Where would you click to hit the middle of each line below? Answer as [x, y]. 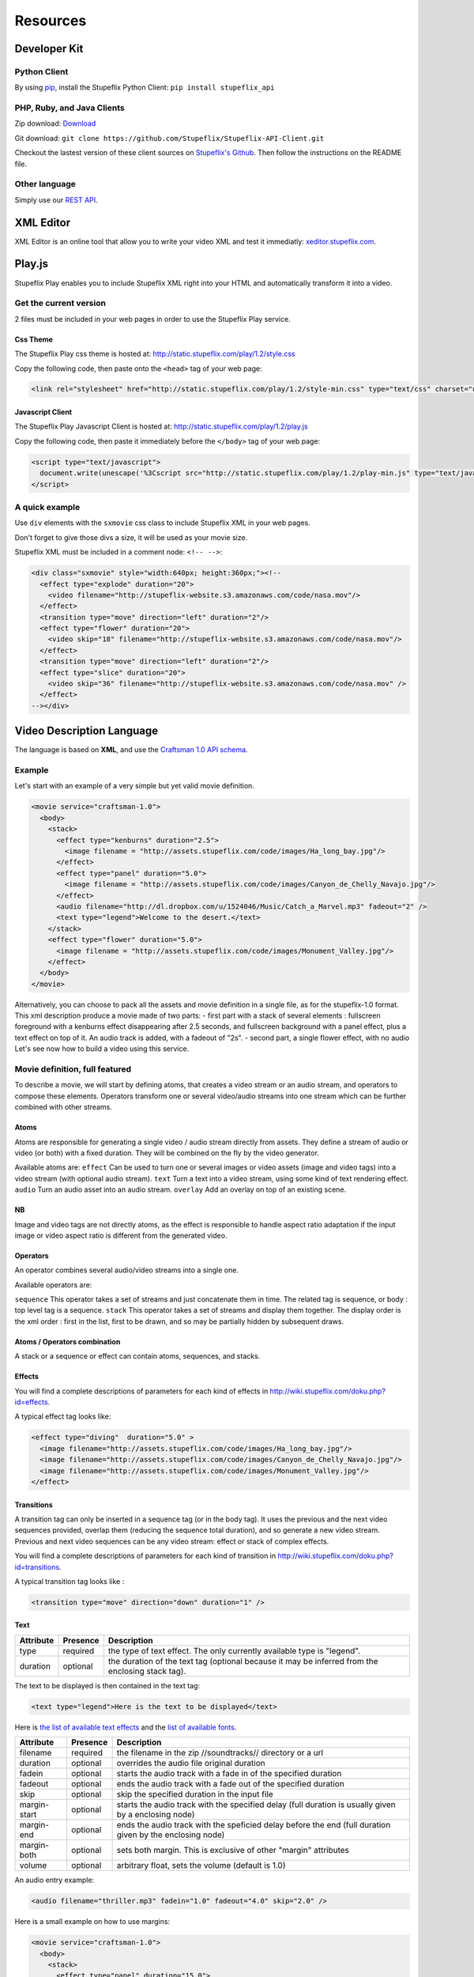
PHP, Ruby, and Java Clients [70, 108]
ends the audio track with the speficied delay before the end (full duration [254, 1825]
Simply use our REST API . [56, 200]
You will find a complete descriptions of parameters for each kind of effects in [141, 1391]
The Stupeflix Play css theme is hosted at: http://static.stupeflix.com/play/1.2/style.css [155, 354]
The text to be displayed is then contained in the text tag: [107, 1685]
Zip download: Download [55, 123]
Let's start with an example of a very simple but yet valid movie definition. [134, 786]
